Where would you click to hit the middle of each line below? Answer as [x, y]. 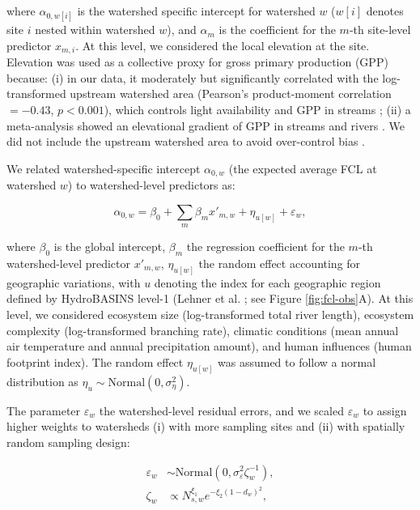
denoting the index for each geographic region [267, 282]
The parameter [44, 410]
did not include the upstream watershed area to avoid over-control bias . [186, 141]
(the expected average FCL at [303, 168]
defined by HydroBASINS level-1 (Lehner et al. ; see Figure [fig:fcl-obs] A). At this [210, 298]
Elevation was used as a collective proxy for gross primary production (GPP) [197, 62]
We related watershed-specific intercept [104, 168]
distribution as [42, 381]
